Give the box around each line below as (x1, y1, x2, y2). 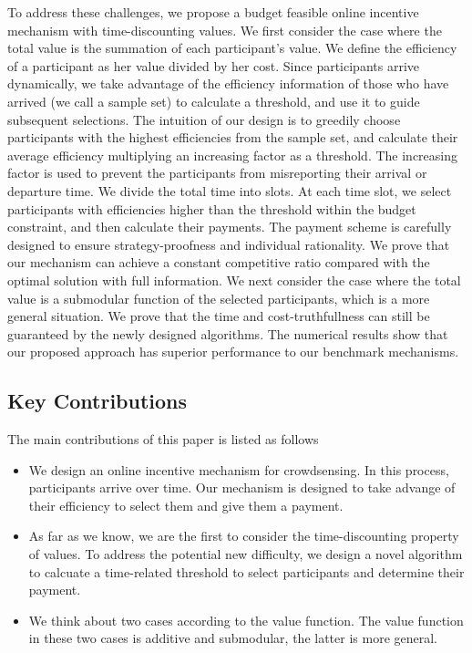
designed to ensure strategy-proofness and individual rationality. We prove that (7, 234, 450, 254)
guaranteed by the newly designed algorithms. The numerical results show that (7, 324, 448, 343)
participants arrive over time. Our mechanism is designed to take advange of (28, 478, 456, 497)
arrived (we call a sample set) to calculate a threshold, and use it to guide (7, 91, 420, 110)
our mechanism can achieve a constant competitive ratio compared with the (7, 253, 430, 272)
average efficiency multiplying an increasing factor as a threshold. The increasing (7, 145, 457, 164)
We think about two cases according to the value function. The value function (28, 610, 464, 629)
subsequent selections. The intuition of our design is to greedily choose (7, 109, 401, 129)
